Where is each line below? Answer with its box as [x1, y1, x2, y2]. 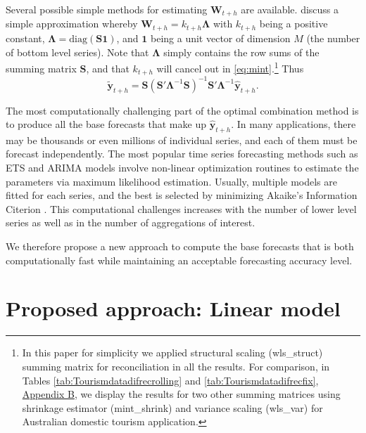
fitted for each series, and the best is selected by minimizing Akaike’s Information [6, 188, 358, 202]
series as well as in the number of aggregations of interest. [6, 215, 255, 230]
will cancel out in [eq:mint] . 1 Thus [156, 59, 304, 75]
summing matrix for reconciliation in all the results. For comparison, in [22, 358, 330, 373]
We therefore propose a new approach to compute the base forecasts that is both [6, 239, 354, 254]
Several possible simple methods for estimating [6, 2, 208, 16]
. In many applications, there [231, 117, 356, 131]
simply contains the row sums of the [163, 44, 320, 59]
